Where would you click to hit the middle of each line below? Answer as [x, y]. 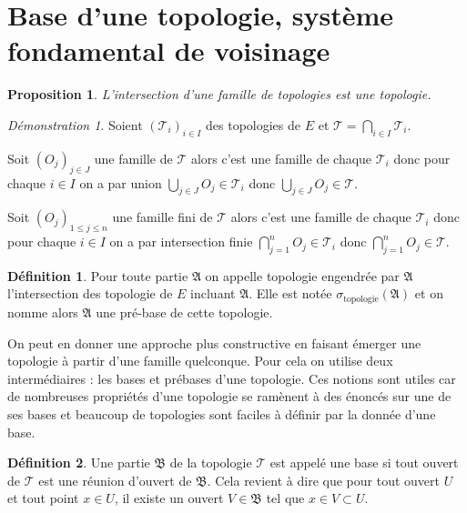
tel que [285, 498]
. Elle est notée [290, 293]
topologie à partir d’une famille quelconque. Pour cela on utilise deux [200, 361]
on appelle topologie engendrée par [302, 275]
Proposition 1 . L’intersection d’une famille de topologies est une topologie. [219, 94]
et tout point [43, 498]
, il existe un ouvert [169, 498]
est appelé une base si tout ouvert [364, 463]
